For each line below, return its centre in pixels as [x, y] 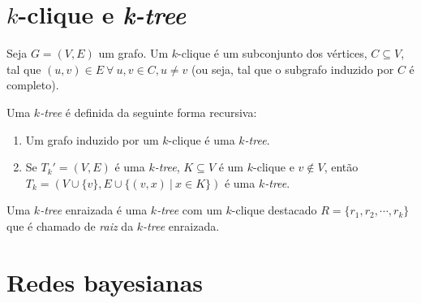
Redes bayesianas [105, 281]
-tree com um [189, 210]
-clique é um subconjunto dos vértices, [273, 53]
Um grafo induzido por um [92, 139]
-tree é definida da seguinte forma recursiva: [148, 112]
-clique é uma [202, 139]
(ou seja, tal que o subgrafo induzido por [293, 69]
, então [341, 167]
